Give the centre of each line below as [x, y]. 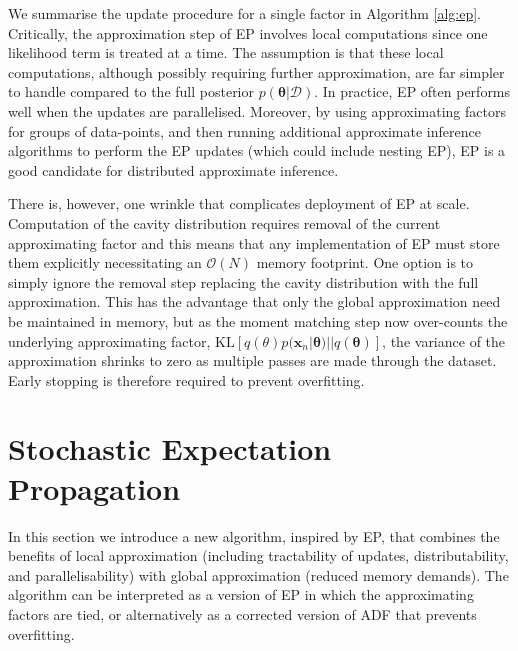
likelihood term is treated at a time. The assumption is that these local [226, 52]
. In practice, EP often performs [412, 91]
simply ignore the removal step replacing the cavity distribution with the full [243, 281]
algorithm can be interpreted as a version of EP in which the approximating [241, 594]
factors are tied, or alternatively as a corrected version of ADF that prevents [242, 613]
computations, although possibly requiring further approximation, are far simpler [256, 71]
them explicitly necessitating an [105, 262]
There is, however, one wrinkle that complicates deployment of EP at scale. [239, 203]
